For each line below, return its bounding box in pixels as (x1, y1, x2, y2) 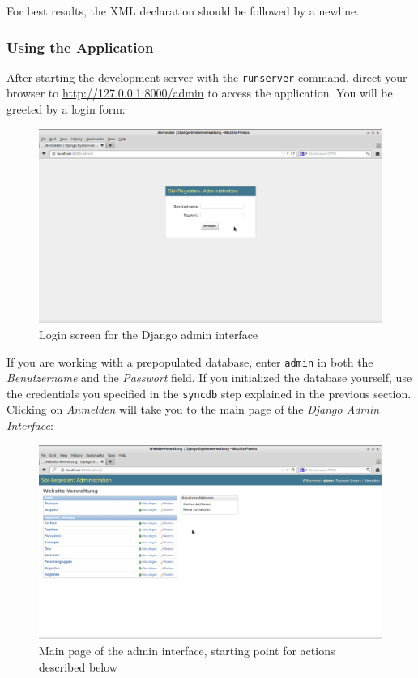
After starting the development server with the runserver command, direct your (6, 68, 407, 85)
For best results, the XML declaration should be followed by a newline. (6, 2, 360, 19)
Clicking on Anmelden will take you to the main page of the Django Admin (6, 401, 380, 418)
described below (39, 658, 117, 675)
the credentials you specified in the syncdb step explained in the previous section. (6, 384, 412, 401)
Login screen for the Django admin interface (39, 325, 258, 342)
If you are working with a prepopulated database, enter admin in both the (6, 353, 373, 370)
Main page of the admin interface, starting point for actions (39, 642, 335, 659)
